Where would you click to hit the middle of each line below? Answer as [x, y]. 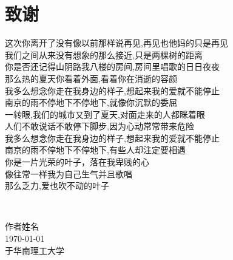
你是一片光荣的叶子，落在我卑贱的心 [77, 162]
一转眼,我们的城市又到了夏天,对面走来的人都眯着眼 [105, 114]
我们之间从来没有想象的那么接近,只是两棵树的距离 [104, 54]
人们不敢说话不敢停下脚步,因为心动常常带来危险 [100, 126]
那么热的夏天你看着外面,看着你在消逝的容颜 [91, 78]
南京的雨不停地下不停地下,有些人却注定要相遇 [95, 150]
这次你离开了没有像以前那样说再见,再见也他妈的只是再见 [116, 43]
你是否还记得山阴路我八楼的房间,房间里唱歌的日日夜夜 [112, 67]
